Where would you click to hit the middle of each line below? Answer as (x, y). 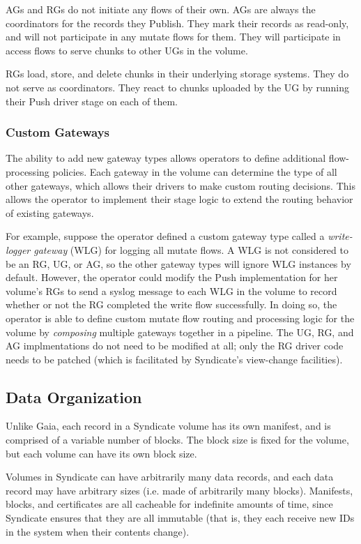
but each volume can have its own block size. (101, 453)
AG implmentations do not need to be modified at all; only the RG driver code (175, 346)
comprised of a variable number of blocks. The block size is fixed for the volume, (177, 440)
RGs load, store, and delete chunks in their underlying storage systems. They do (177, 74)
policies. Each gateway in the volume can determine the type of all (195, 171)
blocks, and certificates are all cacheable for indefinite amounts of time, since (169, 504)
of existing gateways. (50, 212)
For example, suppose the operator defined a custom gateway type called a (165, 236)
